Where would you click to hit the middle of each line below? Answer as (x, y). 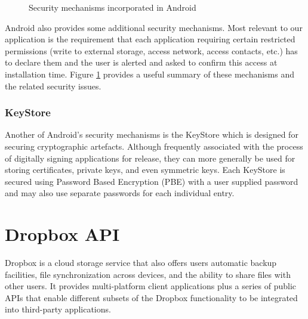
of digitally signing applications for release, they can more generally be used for (150, 158)
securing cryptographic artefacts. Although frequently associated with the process (154, 146)
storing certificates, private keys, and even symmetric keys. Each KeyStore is (145, 170)
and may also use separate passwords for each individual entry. (120, 193)
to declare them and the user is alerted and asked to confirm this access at (141, 62)
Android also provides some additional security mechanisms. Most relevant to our (154, 27)
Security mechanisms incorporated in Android (113, 7)
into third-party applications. (58, 309)
